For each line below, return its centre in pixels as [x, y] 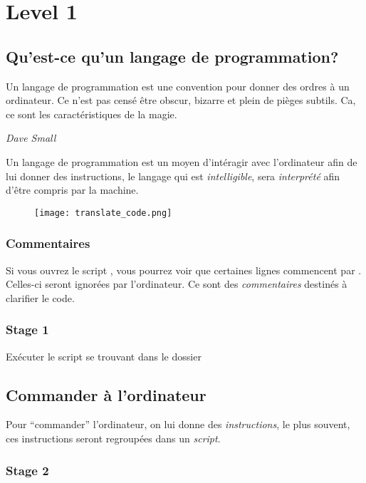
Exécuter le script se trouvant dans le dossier [104, 356]
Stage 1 [27, 329]
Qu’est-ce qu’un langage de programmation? [172, 56]
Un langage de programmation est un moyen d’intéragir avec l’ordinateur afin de [182, 161]
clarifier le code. [40, 297]
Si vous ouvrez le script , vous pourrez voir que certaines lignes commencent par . [184, 270]
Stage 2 [27, 470]
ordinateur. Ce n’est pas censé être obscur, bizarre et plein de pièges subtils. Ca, [181, 100]
